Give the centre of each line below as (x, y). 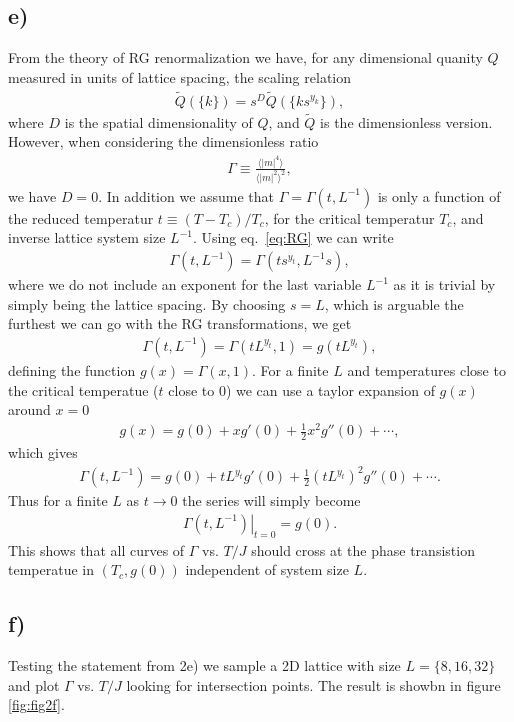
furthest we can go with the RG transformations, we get (180, 323)
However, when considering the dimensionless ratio (163, 141)
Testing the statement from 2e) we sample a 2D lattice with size (204, 665)
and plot (34, 684)
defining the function (72, 369)
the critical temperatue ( (83, 389)
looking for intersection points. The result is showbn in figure (313, 684)
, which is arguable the (394, 303)
